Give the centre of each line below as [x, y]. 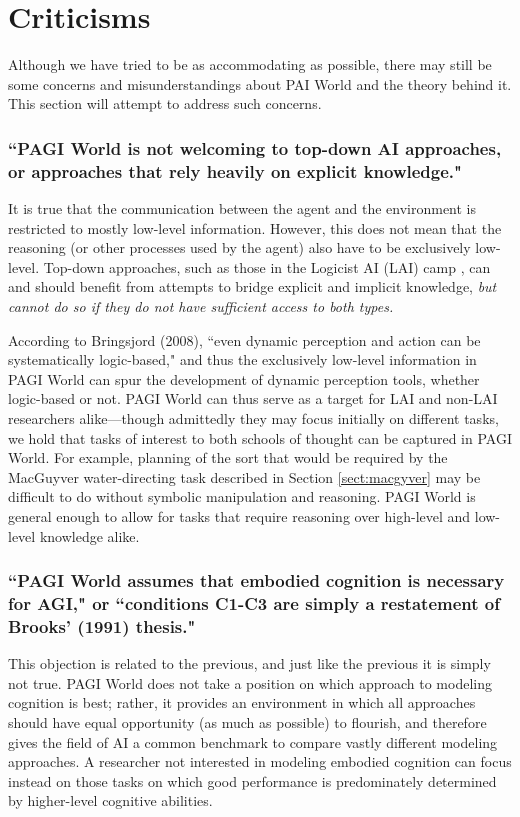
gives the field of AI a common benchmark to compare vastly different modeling [253, 741]
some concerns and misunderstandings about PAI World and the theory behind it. [260, 83]
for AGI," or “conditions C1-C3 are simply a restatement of [254, 602]
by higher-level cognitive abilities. [110, 800]
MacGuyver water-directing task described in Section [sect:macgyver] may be [244, 476]
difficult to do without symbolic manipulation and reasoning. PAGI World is [242, 496]
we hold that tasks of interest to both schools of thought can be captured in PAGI [260, 437]
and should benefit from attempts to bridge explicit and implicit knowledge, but [252, 286]
